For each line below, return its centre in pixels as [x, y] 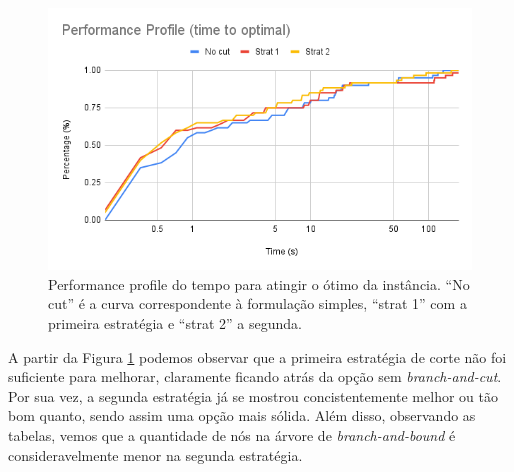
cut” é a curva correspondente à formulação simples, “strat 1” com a [257, 303]
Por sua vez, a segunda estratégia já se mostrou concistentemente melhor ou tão [253, 395]
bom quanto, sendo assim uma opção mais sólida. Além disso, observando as [242, 415]
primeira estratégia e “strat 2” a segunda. [175, 322]
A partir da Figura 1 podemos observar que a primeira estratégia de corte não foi [257, 356]
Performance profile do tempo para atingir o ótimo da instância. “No [259, 283]
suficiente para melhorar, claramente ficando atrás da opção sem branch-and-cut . [255, 376]
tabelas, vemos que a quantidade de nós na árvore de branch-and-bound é [232, 434]
